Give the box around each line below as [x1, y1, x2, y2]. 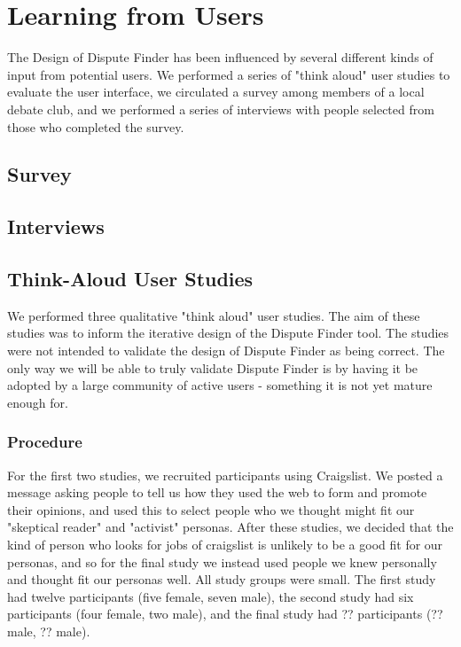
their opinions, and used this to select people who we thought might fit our [7, 500, 415, 518]
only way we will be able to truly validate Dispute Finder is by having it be [7, 358, 418, 377]
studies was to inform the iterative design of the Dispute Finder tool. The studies [7, 323, 449, 342]
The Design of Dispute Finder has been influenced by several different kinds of [7, 48, 434, 66]
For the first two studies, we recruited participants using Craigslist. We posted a [7, 465, 443, 484]
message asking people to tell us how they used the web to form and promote [7, 483, 427, 502]
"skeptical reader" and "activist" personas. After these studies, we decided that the [7, 518, 454, 536]
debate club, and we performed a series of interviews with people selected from [7, 99, 434, 118]
